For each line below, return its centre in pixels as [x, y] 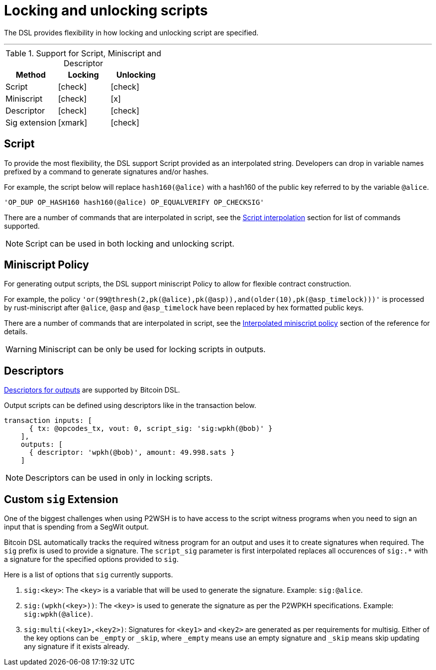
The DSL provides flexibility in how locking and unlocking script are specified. [131, 32]
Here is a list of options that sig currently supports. [89, 575]
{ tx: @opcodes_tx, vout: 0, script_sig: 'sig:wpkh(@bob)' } [151, 429]
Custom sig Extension [61, 499]
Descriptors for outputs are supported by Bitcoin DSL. [92, 390]
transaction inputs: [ [48, 421]
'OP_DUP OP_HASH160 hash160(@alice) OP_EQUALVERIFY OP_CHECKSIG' [134, 202]
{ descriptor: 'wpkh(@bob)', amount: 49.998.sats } [132, 453]
